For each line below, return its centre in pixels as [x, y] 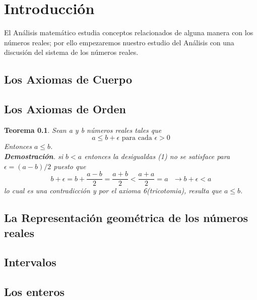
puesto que [70, 166]
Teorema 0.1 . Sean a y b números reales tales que [83, 130]
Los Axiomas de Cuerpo [68, 79]
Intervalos [30, 262]
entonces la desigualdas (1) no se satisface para [157, 156]
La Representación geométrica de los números [126, 218]
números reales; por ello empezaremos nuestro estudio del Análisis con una [119, 42]
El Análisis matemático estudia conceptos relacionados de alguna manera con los [129, 32]
